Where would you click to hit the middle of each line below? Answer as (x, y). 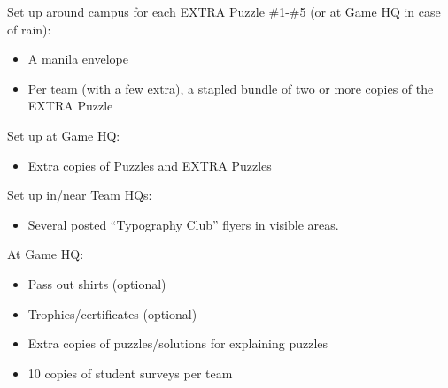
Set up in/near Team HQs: (80, 195)
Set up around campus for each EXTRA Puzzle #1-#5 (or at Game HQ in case (224, 11)
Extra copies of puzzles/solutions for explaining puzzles (178, 343)
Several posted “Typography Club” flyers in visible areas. (183, 224)
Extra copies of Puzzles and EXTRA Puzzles (150, 165)
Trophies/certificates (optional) (112, 313)
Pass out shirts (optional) (97, 283)
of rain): (29, 29)
